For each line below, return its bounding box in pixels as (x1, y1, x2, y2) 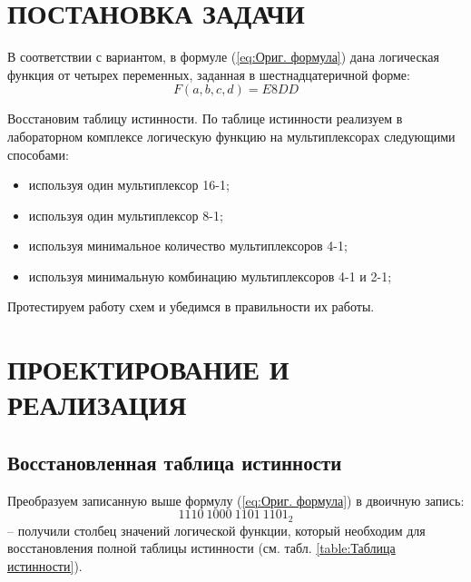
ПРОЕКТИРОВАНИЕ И (7, 350, 289, 388)
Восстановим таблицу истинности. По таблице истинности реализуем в (7, 109, 403, 128)
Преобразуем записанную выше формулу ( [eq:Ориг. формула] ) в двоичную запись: (7, 490, 465, 509)
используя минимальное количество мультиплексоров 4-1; (28, 236, 348, 255)
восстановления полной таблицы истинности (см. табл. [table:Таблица (7, 538, 396, 557)
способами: (7, 144, 69, 163)
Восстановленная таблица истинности (7, 449, 342, 477)
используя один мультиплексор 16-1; (28, 175, 230, 194)
